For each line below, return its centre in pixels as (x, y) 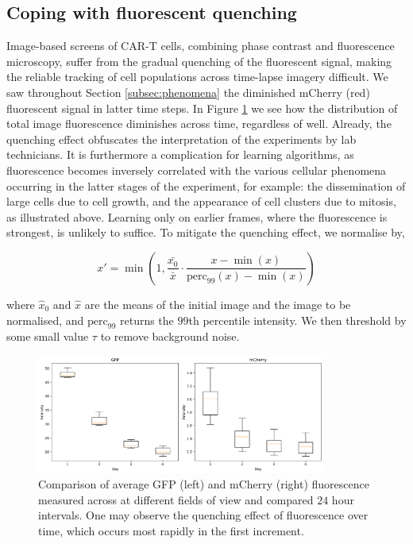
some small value (48, 336)
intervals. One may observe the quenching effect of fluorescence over (203, 515)
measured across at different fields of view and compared (176, 499)
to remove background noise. (170, 336)
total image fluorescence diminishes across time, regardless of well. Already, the (199, 123)
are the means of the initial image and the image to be (218, 304)
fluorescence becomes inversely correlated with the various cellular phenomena (197, 170)
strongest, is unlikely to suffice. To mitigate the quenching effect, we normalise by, (206, 232)
